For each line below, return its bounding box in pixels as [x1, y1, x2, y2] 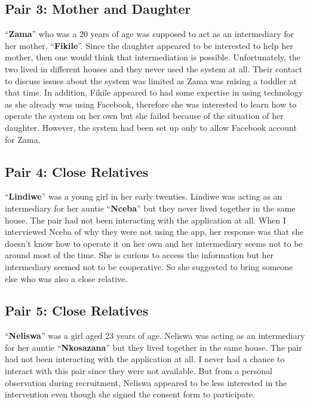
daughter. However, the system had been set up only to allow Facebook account [5, 121, 297, 133]
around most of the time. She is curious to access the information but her [5, 249, 274, 261]
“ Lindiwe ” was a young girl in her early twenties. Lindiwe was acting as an [5, 190, 283, 203]
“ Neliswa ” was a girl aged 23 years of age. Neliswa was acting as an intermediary [5, 329, 305, 342]
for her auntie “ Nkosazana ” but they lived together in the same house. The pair [5, 341, 302, 353]
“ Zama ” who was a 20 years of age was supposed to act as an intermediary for [5, 27, 294, 40]
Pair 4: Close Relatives [5, 162, 149, 180]
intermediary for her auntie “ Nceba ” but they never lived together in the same [5, 201, 296, 214]
